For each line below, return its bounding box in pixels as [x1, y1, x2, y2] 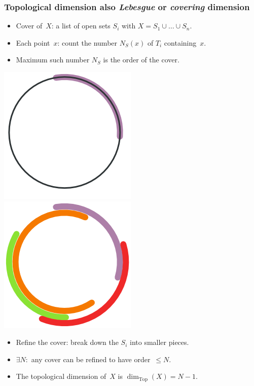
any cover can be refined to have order [31, 354, 151, 364]
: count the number [57, 37, 118, 48]
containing [164, 37, 197, 48]
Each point [16, 37, 50, 48]
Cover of [16, 20, 43, 31]
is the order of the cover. [103, 54, 179, 65]
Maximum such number [16, 54, 90, 65]
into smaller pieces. [129, 337, 189, 347]
